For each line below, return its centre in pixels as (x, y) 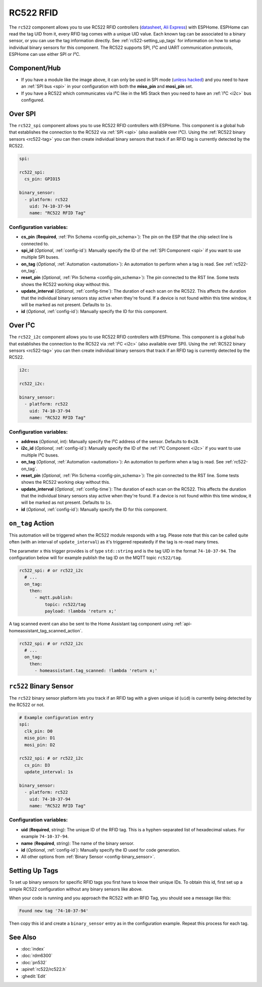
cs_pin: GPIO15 (42, 179)
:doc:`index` (33, 949)
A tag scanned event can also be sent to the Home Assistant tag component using (91, 624)
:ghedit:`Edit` (34, 976)
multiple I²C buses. (40, 455)
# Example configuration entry (57, 718)
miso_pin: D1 (40, 738)
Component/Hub (35, 68)
